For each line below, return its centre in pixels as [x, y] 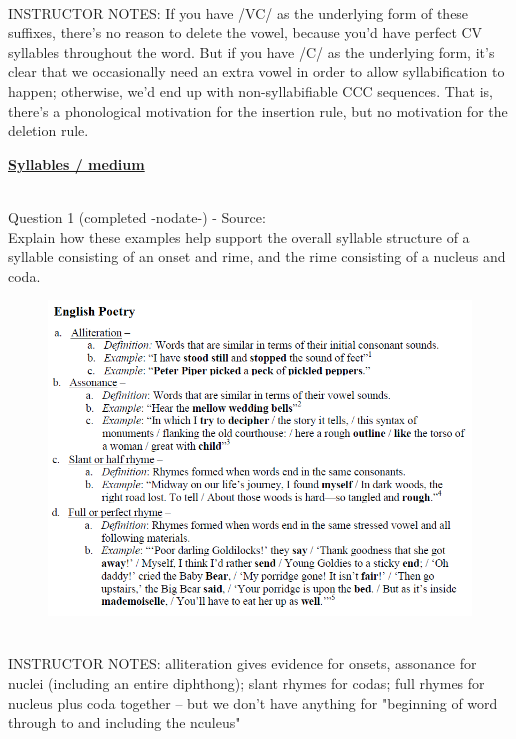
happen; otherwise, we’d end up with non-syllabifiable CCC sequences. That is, [250, 90]
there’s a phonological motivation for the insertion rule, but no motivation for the [258, 110]
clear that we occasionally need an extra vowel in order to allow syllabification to [256, 71]
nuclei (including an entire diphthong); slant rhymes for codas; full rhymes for [246, 683]
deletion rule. [48, 130]
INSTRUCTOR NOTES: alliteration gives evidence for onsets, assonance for [242, 663]
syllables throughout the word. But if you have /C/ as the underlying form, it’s [251, 51]
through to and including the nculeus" [124, 722]
